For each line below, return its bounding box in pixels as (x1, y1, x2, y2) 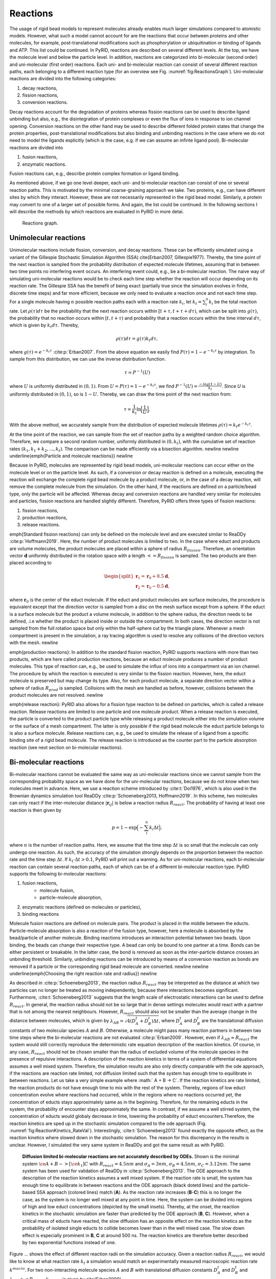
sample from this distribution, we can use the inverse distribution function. (9, 356, 166, 362)
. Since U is (221, 383, 246, 389)
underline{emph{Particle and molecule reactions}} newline (9, 453, 133, 459)
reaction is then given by (9, 807, 61, 813)
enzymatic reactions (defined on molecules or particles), (22, 903, 142, 910)
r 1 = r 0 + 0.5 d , (135, 573, 170, 580)
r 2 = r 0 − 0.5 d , (135, 583, 170, 590)
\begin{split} (104, 573, 134, 579)
